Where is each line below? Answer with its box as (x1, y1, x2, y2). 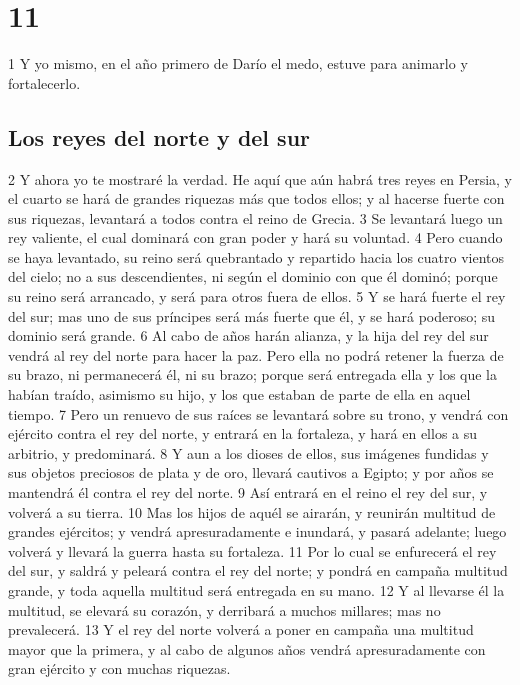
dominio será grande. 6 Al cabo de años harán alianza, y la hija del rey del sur (8, 325, 489, 346)
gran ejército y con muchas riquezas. (8, 658, 231, 679)
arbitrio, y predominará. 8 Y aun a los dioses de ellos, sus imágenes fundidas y (8, 442, 489, 463)
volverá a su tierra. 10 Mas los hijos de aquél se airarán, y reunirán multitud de (8, 501, 496, 522)
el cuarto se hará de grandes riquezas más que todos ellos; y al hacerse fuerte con (8, 188, 505, 209)
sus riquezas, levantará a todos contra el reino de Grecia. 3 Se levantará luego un (8, 207, 503, 228)
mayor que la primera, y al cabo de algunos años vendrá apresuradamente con (8, 638, 486, 659)
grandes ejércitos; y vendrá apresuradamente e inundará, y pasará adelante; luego (8, 521, 507, 542)
